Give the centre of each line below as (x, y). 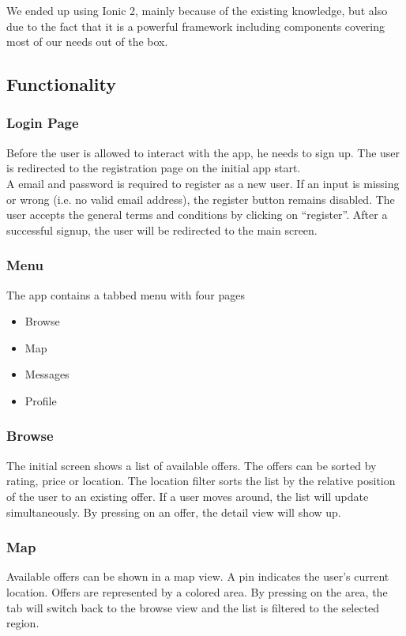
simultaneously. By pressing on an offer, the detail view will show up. (174, 512)
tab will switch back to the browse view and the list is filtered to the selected (193, 607)
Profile (41, 400)
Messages (47, 374)
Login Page (43, 123)
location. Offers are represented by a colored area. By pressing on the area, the (197, 591)
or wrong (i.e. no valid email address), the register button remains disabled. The (201, 199)
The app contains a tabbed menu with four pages (126, 294)
